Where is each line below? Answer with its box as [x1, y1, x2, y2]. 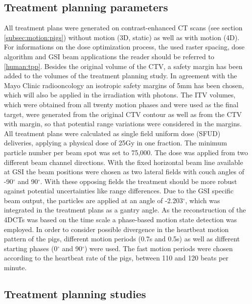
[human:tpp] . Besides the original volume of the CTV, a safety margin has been [4, 61, 243, 71]
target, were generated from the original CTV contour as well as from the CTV [4, 109, 242, 119]
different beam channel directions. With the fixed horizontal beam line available [4, 157, 243, 167]
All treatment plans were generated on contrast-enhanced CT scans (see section [4, 23, 243, 33]
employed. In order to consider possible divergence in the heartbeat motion [4, 224, 229, 234]
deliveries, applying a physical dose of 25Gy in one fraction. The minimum [4, 138, 227, 148]
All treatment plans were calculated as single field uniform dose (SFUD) [4, 128, 221, 138]
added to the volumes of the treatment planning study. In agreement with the [4, 70, 237, 81]
